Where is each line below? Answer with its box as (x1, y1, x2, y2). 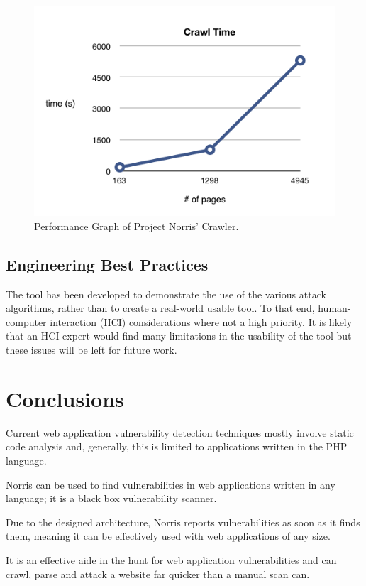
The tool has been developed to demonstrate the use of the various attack (6, 286, 326, 301)
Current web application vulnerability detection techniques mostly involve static (6, 425, 354, 440)
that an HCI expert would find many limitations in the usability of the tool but (6, 328, 352, 343)
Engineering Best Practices (6, 253, 209, 275)
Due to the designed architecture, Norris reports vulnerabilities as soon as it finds (6, 514, 360, 529)
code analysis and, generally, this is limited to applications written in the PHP (6, 439, 348, 454)
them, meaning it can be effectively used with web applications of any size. (6, 528, 331, 543)
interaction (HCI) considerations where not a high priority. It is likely (50, 314, 353, 329)
